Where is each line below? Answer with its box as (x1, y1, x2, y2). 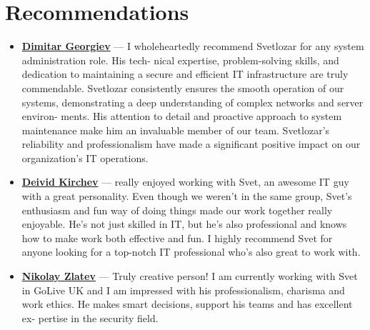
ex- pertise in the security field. (21, 310, 159, 325)
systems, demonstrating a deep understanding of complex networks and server (21, 94, 364, 109)
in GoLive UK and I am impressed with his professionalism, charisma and (21, 282, 345, 297)
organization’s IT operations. (21, 150, 149, 165)
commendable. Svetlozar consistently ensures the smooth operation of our (21, 80, 344, 95)
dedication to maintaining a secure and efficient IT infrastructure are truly (21, 66, 349, 81)
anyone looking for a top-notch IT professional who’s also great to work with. (21, 244, 361, 259)
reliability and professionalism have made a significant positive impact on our (21, 136, 361, 151)
